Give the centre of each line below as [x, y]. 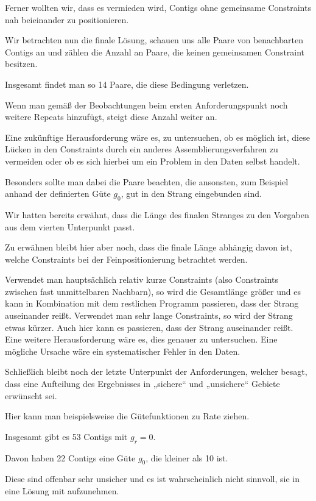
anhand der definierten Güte [58, 194]
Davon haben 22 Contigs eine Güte [70, 457]
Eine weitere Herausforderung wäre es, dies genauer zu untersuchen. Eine [141, 339]
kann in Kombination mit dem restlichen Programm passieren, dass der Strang [152, 303]
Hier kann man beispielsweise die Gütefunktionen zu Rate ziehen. [127, 416]
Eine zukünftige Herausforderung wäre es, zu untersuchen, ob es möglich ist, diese [157, 137]
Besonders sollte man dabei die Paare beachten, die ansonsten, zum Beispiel [147, 181]
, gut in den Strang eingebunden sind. [191, 194]
